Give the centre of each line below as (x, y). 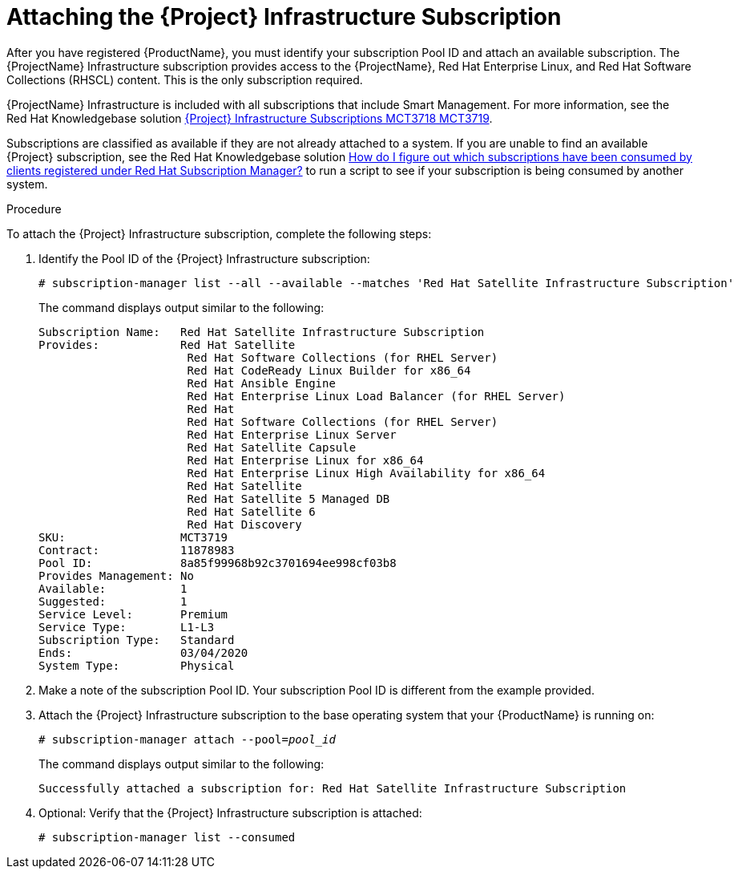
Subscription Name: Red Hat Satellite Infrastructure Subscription (262, 332)
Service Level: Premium (133, 614)
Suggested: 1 (113, 601)
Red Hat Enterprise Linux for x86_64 (305, 460)
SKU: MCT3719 (133, 537)
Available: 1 (113, 588)
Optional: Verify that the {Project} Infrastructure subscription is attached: (230, 812)
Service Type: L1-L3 (127, 627)
